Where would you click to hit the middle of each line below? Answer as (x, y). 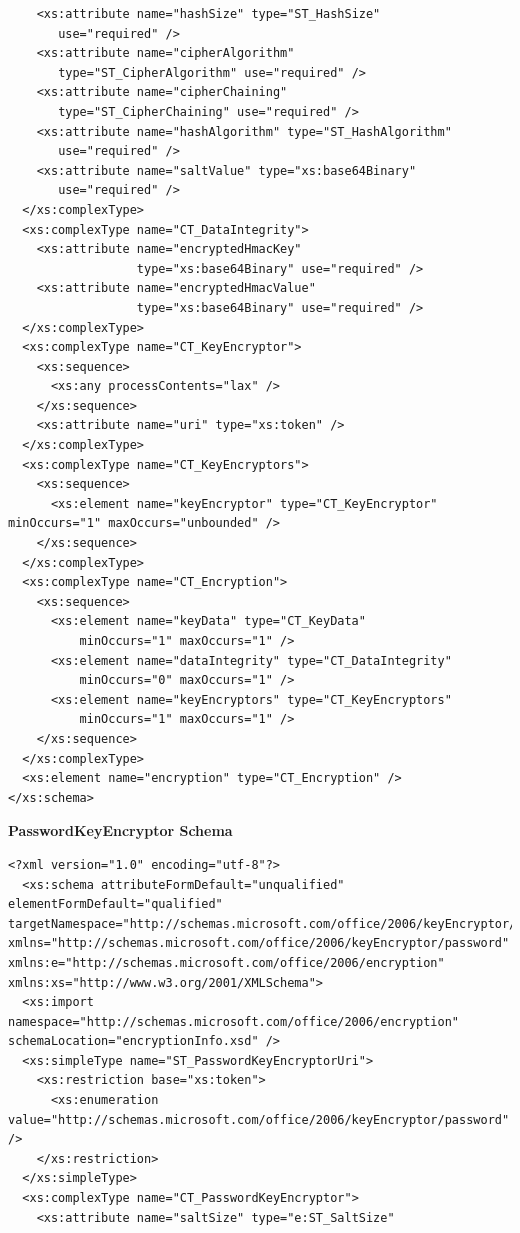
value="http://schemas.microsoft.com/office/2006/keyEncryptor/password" (259, 1119)
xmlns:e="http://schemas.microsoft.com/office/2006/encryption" (226, 962)
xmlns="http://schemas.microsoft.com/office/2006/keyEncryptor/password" (259, 943)
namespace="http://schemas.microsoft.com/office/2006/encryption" (234, 1021)
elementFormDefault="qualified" (115, 904)
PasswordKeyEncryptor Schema (120, 830)
